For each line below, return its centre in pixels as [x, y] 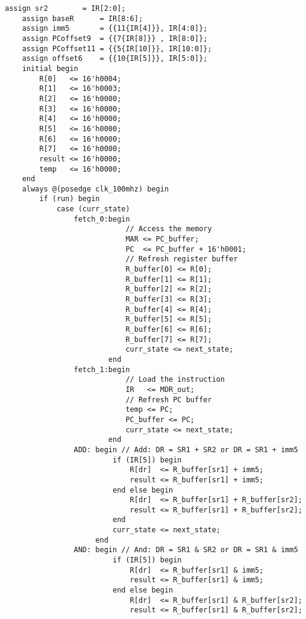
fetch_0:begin [102, 219]
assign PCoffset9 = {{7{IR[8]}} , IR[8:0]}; [115, 38]
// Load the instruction [175, 380]
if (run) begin [70, 199]
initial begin [50, 68]
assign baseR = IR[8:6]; [83, 18]
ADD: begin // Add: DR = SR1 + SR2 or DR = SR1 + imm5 [186, 449]
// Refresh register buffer [182, 259]
